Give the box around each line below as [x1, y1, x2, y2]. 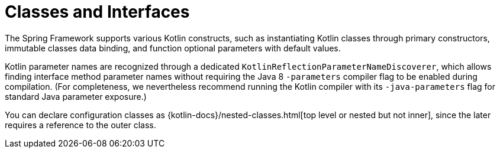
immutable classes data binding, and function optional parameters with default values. [5, 43, 341, 53]
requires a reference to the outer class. [5, 119, 156, 130]
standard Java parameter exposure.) [5, 91, 147, 102]
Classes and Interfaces [5, 2, 190, 22]
